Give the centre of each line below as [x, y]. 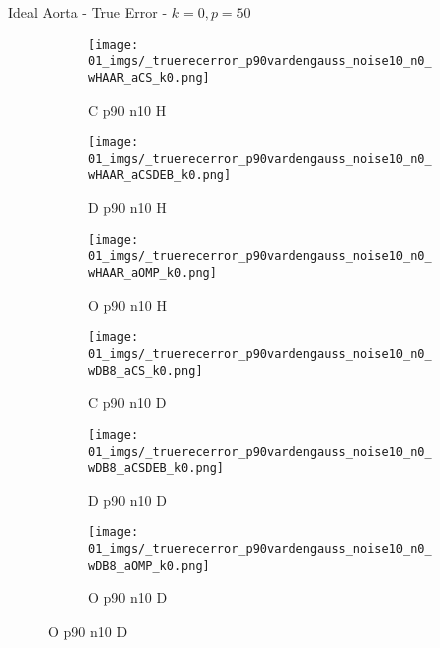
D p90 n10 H [127, 207]
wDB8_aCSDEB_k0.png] [156, 468]
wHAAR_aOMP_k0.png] [152, 273]
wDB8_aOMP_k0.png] [149, 565]
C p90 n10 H [127, 109]
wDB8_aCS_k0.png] [145, 370]
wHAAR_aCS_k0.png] [149, 77]
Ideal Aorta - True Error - [88, 12]
